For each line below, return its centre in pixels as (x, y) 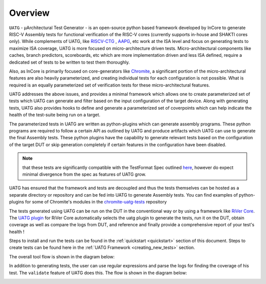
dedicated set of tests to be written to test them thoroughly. (69, 62)
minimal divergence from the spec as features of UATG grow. (84, 174)
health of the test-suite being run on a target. (55, 115)
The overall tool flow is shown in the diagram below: (62, 256)
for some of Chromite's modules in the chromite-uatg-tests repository (96, 202)
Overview (29, 13)
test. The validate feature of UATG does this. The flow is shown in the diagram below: (98, 273)
